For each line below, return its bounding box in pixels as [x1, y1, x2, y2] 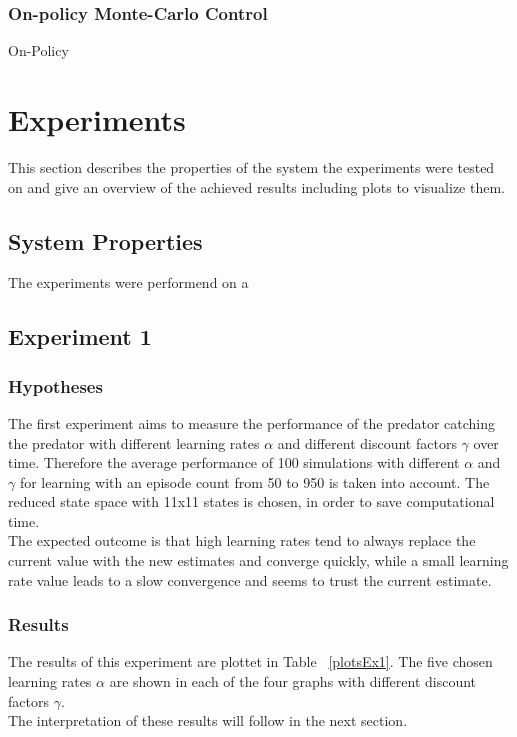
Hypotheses [8, 373, 103, 398]
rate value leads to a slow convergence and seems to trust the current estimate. [8, 569, 492, 590]
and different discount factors [277, 432, 457, 453]
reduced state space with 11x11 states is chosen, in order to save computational [8, 491, 495, 512]
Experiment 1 [8, 321, 152, 352]
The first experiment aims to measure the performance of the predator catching [8, 412, 495, 433]
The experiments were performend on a [8, 272, 249, 293]
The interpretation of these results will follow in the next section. [8, 710, 408, 731]
